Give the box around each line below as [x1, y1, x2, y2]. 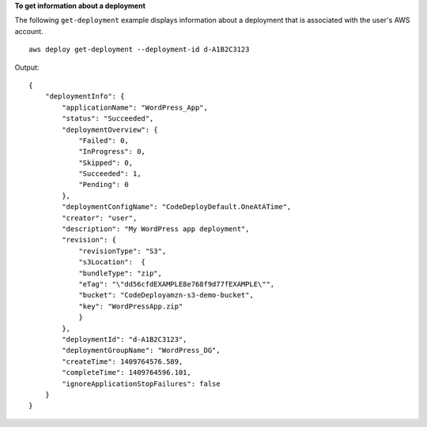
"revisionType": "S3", [78, 246, 167, 256]
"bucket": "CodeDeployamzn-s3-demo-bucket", [78, 290, 255, 300]
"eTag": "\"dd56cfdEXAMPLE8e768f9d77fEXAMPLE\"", [78, 279, 275, 288]
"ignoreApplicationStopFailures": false [62, 379, 221, 388]
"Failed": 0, [78, 136, 130, 145]
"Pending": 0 [78, 180, 130, 189]
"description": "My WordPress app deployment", [62, 225, 250, 234]
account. [14, 26, 43, 36]
